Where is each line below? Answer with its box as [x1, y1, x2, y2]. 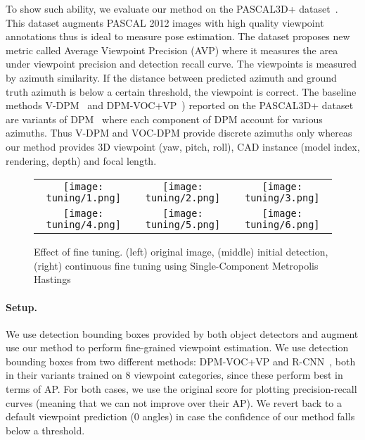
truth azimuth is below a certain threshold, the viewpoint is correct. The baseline [6, 84, 357, 99]
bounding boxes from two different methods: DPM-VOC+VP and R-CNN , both [6, 353, 356, 368]
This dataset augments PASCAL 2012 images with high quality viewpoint [6, 15, 324, 30]
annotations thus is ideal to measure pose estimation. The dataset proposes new [6, 29, 350, 44]
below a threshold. [6, 422, 85, 437]
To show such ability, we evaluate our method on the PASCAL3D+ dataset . [6, 1, 338, 15]
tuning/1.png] [46, 192, 121, 204]
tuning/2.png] [145, 192, 221, 204]
